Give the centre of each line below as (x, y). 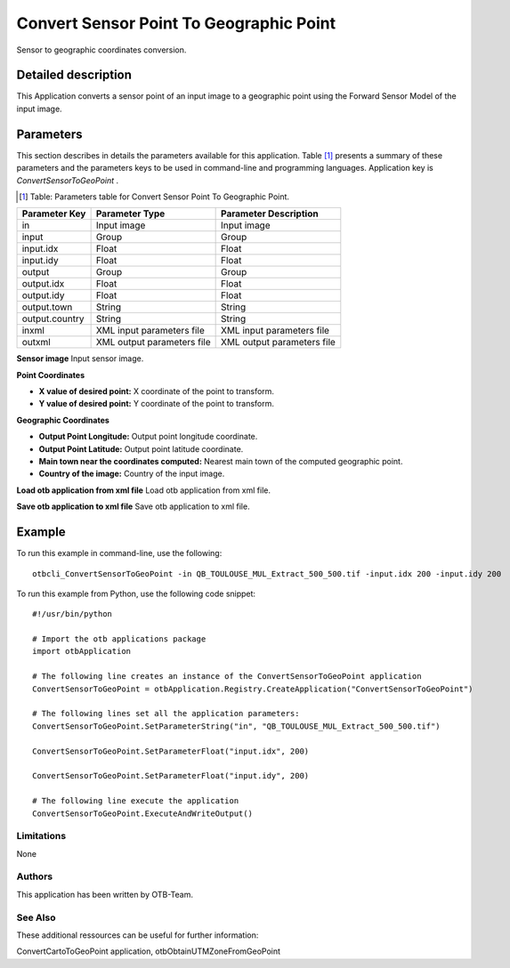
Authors (35, 876)
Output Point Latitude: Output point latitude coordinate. (141, 448)
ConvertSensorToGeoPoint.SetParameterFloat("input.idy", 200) (171, 776)
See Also (36, 917)
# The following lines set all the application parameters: (166, 714)
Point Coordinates (51, 375)
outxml (36, 343)
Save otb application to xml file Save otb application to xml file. (133, 506)
